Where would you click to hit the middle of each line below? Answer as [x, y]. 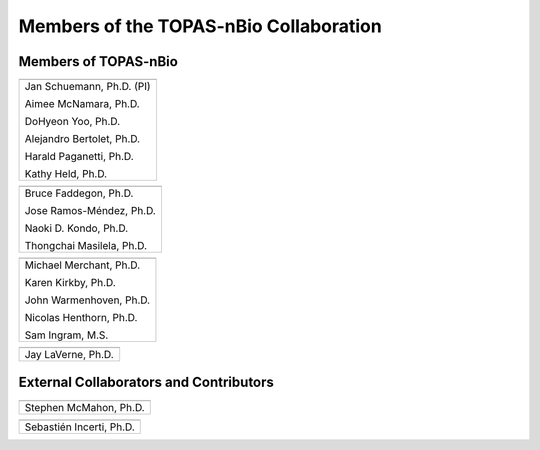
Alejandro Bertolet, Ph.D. [82, 139]
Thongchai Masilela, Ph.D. [86, 246]
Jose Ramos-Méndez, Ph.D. [90, 211]
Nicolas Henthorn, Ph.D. [81, 318]
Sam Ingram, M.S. [66, 335]
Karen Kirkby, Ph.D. [70, 283]
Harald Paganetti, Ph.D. [79, 157]
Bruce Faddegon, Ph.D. [79, 193]
